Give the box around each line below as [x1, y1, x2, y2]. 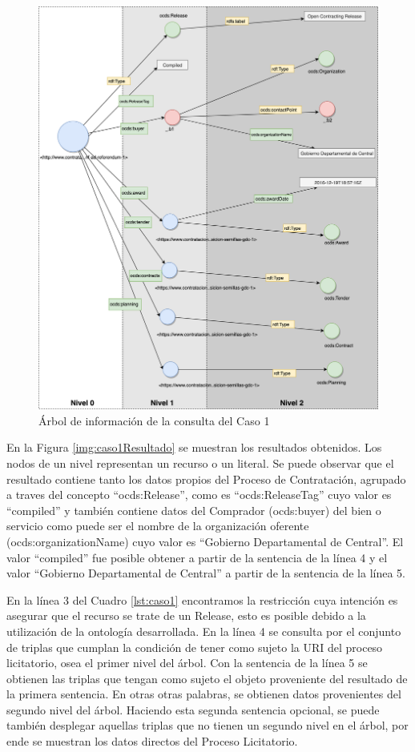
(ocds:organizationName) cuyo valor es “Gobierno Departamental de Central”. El [6, 533, 404, 549]
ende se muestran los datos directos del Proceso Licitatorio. [6, 733, 298, 750]
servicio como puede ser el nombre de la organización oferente [6, 517, 309, 534]
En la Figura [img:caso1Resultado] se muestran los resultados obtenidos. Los [6, 439, 382, 456]
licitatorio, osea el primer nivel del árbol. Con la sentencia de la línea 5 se [6, 654, 368, 671]
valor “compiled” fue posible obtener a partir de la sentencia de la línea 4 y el [6, 549, 388, 565]
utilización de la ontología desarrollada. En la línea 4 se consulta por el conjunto [6, 622, 401, 639]
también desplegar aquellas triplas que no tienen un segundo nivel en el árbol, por [6, 717, 409, 734]
